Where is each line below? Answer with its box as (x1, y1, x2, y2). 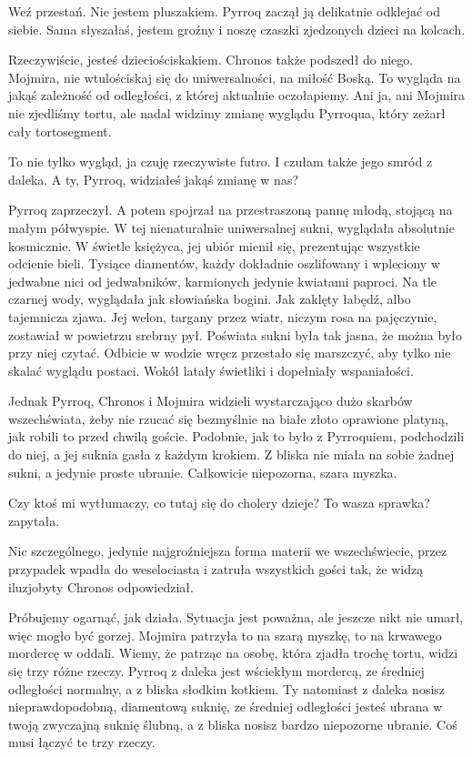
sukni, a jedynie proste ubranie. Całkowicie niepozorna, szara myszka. (8, 462, 397, 481)
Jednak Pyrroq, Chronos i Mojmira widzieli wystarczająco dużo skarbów (8, 391, 413, 410)
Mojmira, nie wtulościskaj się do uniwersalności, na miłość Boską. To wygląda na (8, 67, 461, 86)
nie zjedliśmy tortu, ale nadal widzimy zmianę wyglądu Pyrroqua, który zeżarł (8, 103, 446, 122)
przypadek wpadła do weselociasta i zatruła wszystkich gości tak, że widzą (8, 560, 424, 579)
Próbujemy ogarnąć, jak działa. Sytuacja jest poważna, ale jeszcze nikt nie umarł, (8, 608, 464, 627)
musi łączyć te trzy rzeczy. (8, 732, 156, 752)
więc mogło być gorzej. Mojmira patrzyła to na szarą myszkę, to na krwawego (8, 625, 442, 644)
